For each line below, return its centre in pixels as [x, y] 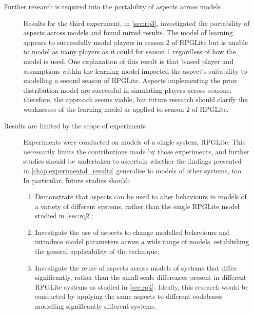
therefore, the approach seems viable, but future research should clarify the [136, 99]
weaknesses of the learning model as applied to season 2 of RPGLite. [126, 109]
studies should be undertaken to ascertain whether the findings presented [133, 161]
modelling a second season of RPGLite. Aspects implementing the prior [130, 80]
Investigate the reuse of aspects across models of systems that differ [136, 267]
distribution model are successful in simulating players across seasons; [127, 90]
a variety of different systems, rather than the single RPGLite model [137, 206]
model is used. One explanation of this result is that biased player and [128, 61]
